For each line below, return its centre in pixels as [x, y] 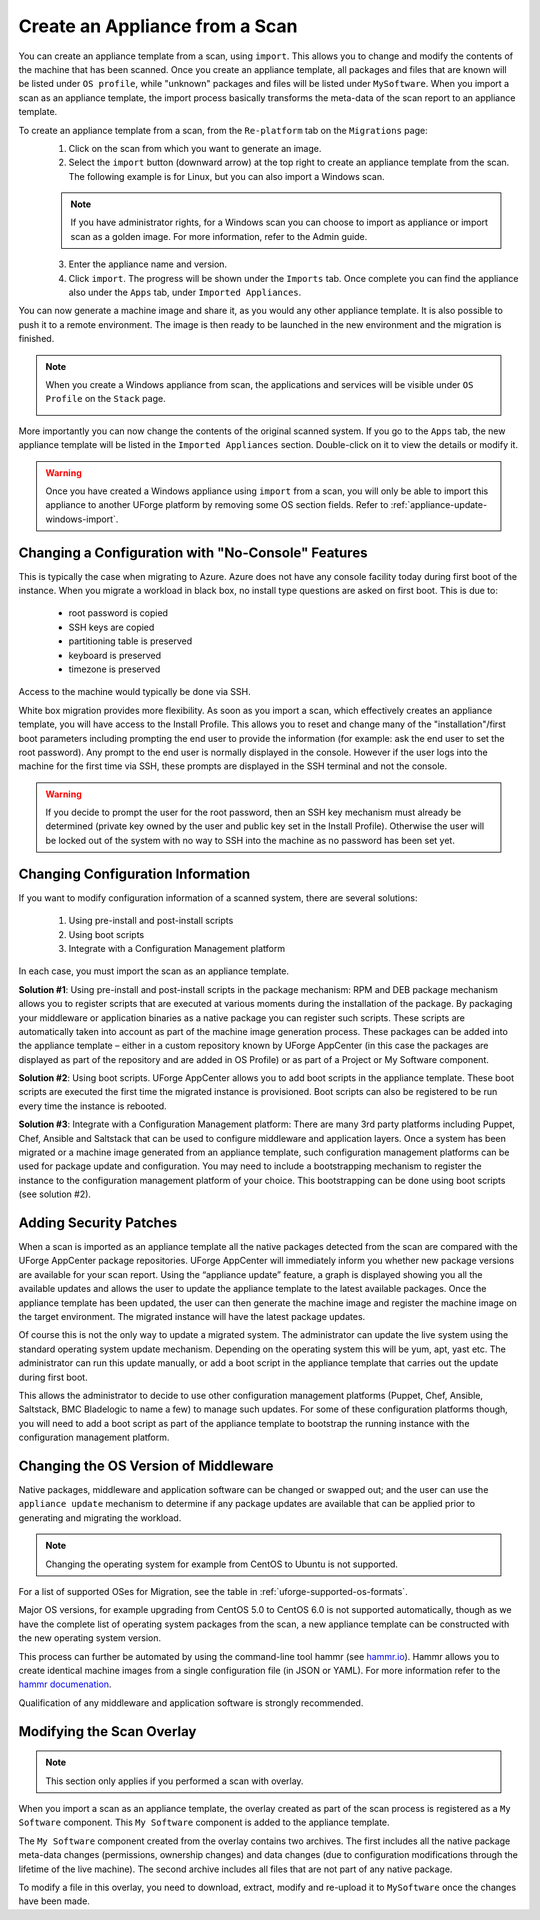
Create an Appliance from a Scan [158, 26]
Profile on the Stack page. [105, 399]
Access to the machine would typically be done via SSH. [135, 692]
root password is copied [118, 613]
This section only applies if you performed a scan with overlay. [174, 1781]
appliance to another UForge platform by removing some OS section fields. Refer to [217, 505]
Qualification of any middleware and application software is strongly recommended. [191, 1702]
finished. [36, 339]
